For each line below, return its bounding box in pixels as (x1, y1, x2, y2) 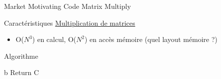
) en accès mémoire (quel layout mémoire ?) (84, 34, 218, 44)
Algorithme (4, 50, 38, 61)
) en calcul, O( (32, 34, 76, 44)
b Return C (4, 67, 39, 78)
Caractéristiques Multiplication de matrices (4, 17, 135, 28)
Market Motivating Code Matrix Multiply (4, 1, 131, 11)
